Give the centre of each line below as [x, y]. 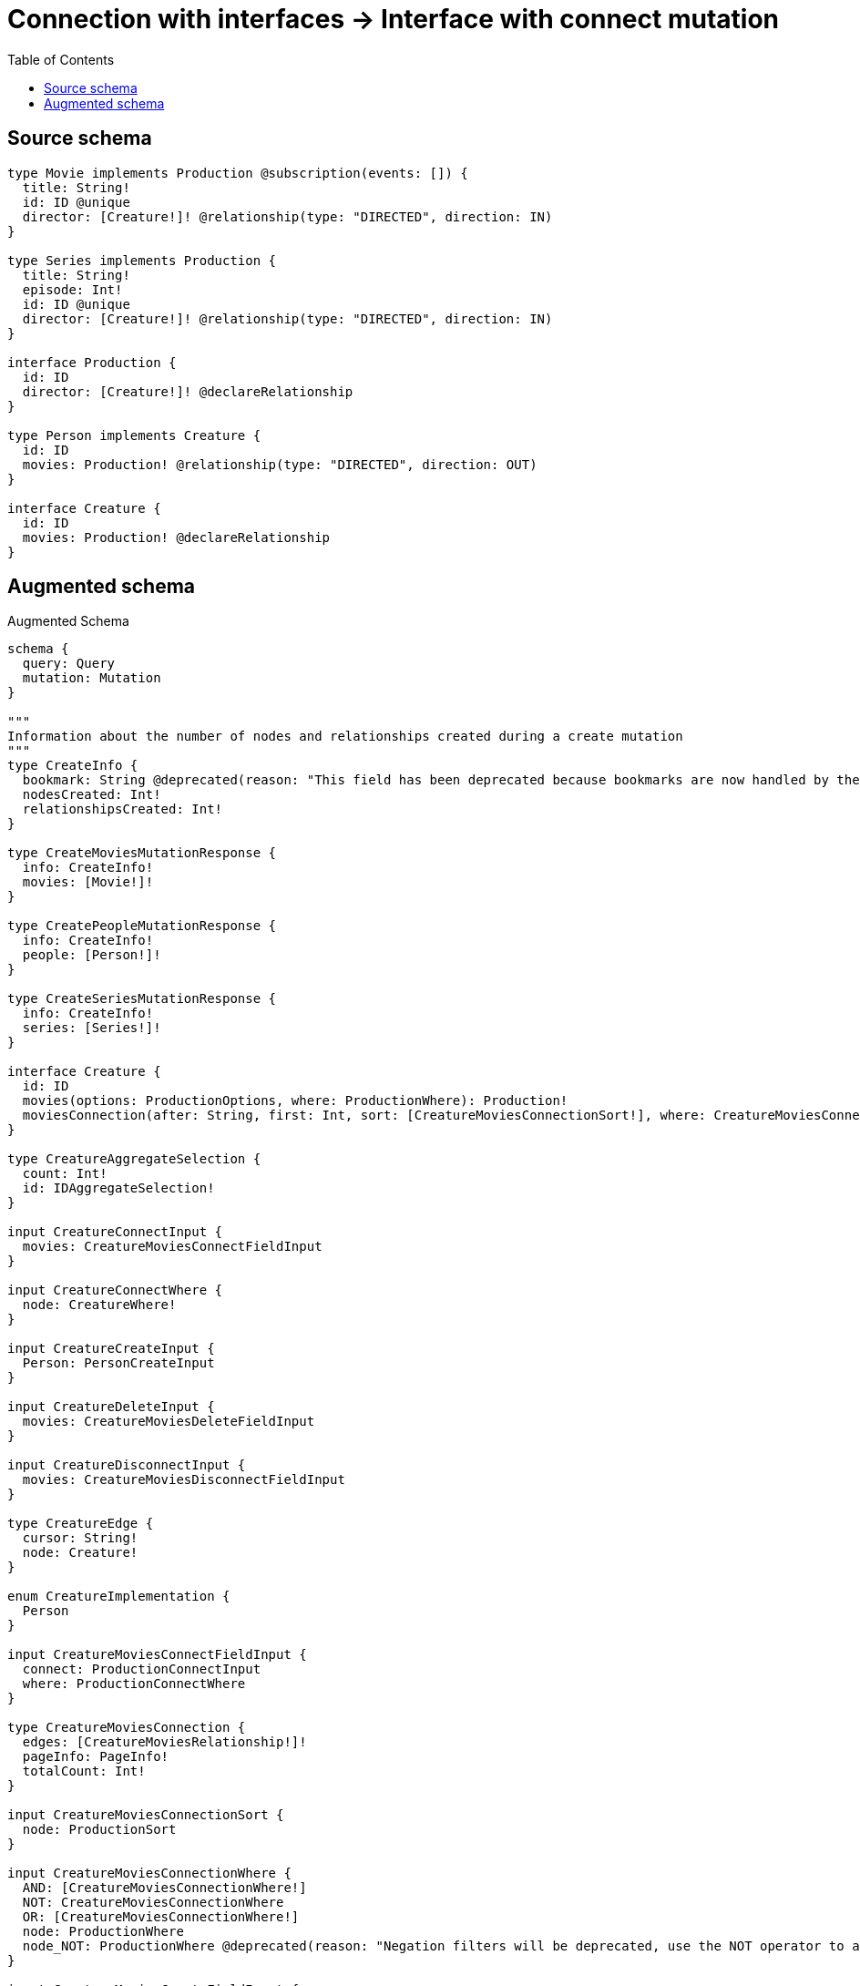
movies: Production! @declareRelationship [176, 537]
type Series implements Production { [142, 260]
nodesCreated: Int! [92, 795]
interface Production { [92, 362]
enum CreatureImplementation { [119, 1597]
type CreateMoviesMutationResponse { [142, 853]
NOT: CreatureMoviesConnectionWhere [153, 1903]
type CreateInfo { [73, 766]
